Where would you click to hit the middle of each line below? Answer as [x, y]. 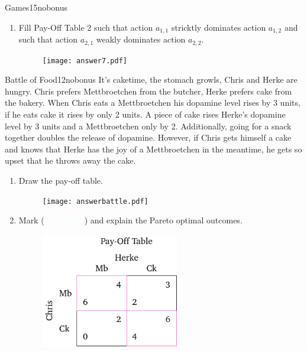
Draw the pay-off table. [61, 180]
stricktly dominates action [219, 27]
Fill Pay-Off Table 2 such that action [86, 27]
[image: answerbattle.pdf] [95, 201]
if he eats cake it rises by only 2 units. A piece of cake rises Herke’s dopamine [145, 114]
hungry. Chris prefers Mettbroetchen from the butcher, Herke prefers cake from [148, 91]
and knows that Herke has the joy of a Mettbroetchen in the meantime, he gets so [153, 149]
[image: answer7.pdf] [85, 61]
